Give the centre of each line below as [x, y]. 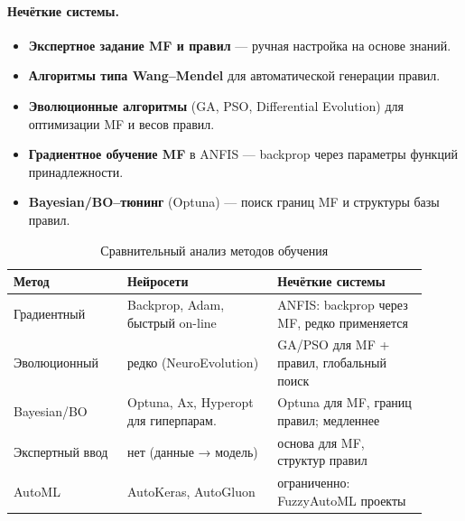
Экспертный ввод [61, 451]
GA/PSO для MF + [334, 344]
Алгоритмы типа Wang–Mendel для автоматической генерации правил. [234, 75]
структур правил [322, 460]
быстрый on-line [172, 322]
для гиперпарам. [172, 420]
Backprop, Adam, [176, 304]
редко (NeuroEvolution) [193, 363]
